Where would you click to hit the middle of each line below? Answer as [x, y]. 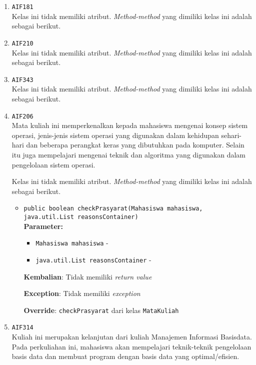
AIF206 [22, 116]
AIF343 [22, 80]
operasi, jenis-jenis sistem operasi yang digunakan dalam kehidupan [115, 135]
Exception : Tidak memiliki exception [82, 293]
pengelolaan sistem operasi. [53, 164]
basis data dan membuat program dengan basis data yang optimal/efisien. [125, 356]
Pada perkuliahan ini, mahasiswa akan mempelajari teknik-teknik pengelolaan [131, 346]
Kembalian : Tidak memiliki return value [88, 276]
